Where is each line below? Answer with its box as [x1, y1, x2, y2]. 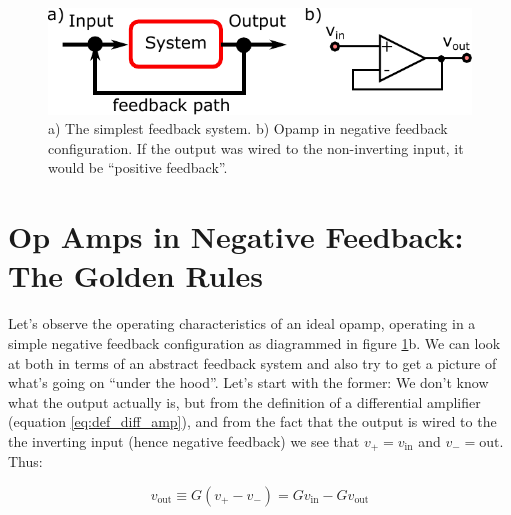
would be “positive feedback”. [48, 157, 228, 178]
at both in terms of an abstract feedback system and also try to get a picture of [8, 352, 497, 373]
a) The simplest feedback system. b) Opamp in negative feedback [48, 118, 448, 139]
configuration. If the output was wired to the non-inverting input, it [48, 137, 464, 158]
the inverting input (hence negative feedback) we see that [8, 430, 360, 451]
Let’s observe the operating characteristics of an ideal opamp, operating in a [8, 313, 476, 334]
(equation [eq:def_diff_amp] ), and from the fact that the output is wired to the [8, 411, 497, 432]
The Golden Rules [8, 255, 263, 296]
